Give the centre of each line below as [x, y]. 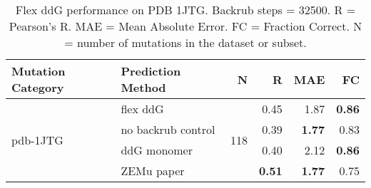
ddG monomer [157, 150]
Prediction [151, 71]
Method [143, 87]
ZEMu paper [153, 171]
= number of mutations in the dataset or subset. [185, 42]
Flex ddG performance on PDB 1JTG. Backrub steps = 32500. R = [185, 10]
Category [38, 87]
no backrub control [168, 129]
